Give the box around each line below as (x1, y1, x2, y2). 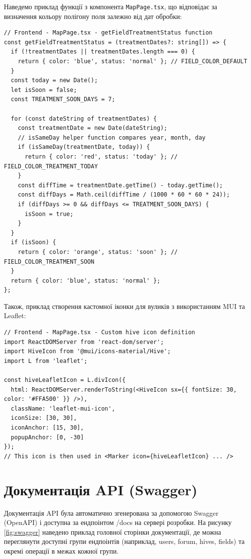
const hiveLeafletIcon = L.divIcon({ (4, 377, 126, 384)
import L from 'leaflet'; (4, 357, 87, 364)
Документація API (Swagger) (4, 479, 198, 499)
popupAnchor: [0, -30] (11, 433, 84, 441)
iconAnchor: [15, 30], (11, 424, 84, 431)
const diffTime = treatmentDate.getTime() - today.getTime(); (17, 181, 223, 189)
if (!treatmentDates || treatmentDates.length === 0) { (11, 48, 195, 55)
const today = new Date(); (11, 77, 98, 84)
